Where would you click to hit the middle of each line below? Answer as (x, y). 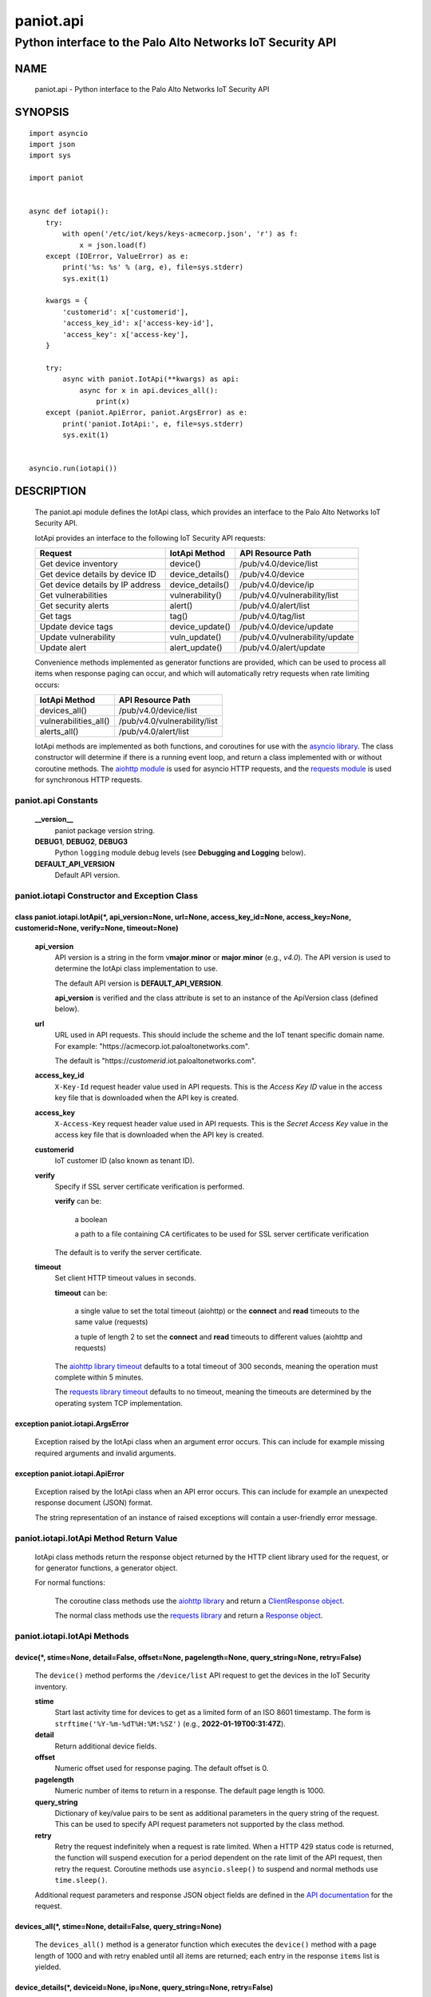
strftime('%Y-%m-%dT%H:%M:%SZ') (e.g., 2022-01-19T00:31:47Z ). (170, 1723)
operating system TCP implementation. (119, 1403)
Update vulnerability (77, 637)
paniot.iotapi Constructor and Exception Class (107, 895)
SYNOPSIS (42, 112)
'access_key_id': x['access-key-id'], (138, 323)
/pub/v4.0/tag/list (273, 616)
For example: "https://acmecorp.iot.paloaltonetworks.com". (152, 1046)
